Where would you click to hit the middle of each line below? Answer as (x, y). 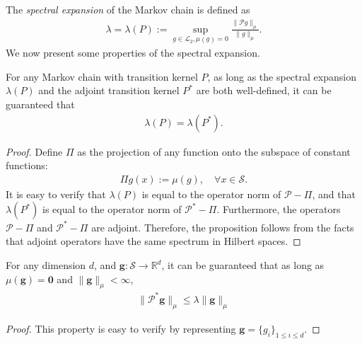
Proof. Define (34, 151)
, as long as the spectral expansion (282, 76)
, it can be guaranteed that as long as (243, 265)
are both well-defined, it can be (264, 90)
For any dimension (46, 265)
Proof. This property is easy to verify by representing (121, 328)
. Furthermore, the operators (279, 209)
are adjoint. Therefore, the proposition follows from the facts (223, 227)
